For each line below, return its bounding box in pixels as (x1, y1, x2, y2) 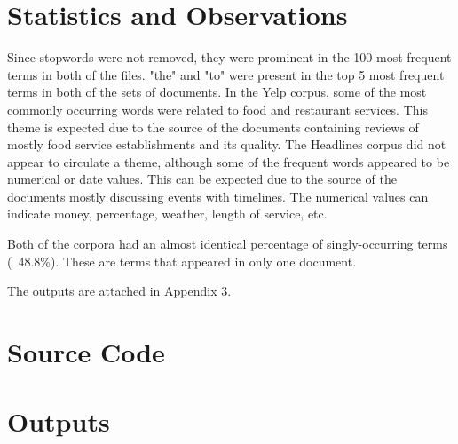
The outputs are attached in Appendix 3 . (7, 281, 232, 300)
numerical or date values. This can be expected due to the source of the (7, 170, 397, 188)
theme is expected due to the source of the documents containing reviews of (7, 117, 419, 136)
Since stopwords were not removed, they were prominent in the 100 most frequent (7, 48, 452, 67)
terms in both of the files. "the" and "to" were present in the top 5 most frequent (7, 65, 445, 83)
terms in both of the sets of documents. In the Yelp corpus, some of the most (7, 83, 427, 101)
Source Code (7, 334, 165, 370)
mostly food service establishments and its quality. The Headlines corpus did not (7, 135, 446, 154)
